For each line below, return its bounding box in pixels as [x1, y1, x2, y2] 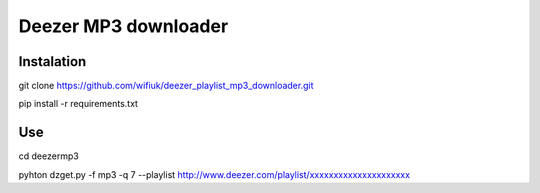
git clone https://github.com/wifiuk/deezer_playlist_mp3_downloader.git [18, 80, 314, 92]
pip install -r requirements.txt [18, 98, 139, 110]
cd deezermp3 [18, 150, 79, 162]
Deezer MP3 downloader [18, 15, 229, 37]
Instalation [18, 53, 87, 70]
